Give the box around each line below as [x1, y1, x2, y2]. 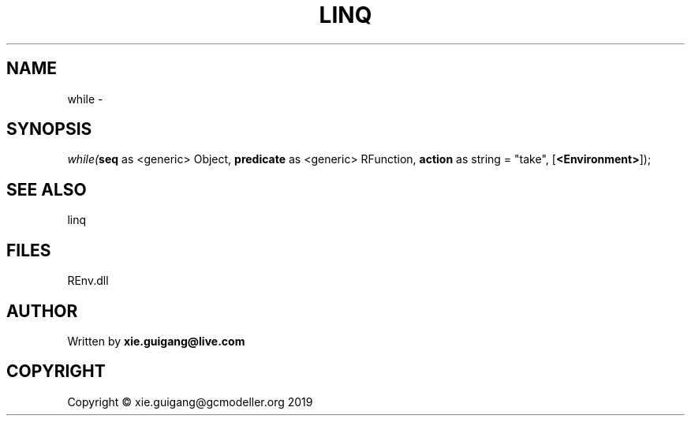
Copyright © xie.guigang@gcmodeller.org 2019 [67, 394, 313, 409]
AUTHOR [6, 301, 78, 321]
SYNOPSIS [6, 119, 92, 140]
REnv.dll [67, 274, 109, 288]
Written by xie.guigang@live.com [67, 334, 245, 348]
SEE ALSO [6, 179, 87, 200]
